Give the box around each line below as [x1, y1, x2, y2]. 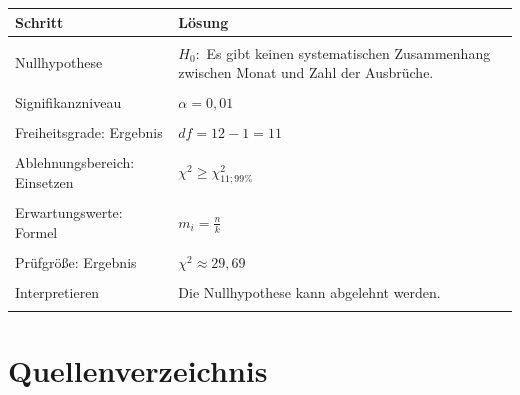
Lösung [178, 11, 229, 32]
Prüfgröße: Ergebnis [15, 251, 137, 272]
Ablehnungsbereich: [15, 152, 135, 173]
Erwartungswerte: [15, 202, 123, 223]
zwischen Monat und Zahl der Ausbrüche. [178, 62, 434, 83]
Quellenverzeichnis [8, 350, 268, 391]
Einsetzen [15, 172, 74, 193]
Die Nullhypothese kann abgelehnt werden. [178, 281, 441, 302]
